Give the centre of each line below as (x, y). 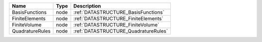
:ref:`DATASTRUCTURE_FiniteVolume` (116, 25)
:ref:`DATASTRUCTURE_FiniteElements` (118, 18)
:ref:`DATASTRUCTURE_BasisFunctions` (119, 12)
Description (87, 6)
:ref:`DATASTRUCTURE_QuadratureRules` (121, 31)
